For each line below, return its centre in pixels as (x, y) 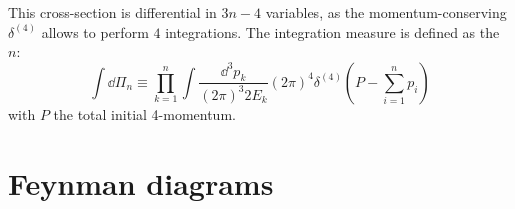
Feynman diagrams (141, 182)
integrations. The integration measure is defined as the (332, 31)
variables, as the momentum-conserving (386, 12)
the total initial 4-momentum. (144, 113)
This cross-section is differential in (112, 12)
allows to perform (95, 31)
